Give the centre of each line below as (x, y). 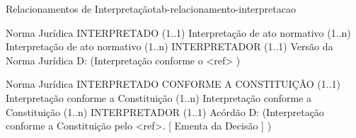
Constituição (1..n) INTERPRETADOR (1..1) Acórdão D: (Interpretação (165, 111)
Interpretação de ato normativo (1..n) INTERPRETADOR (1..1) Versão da (170, 46)
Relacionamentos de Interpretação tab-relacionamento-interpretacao (151, 8)
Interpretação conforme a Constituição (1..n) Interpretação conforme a (159, 97)
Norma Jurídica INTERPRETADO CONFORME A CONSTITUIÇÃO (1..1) (173, 84)
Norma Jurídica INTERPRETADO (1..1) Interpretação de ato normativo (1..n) (178, 32)
